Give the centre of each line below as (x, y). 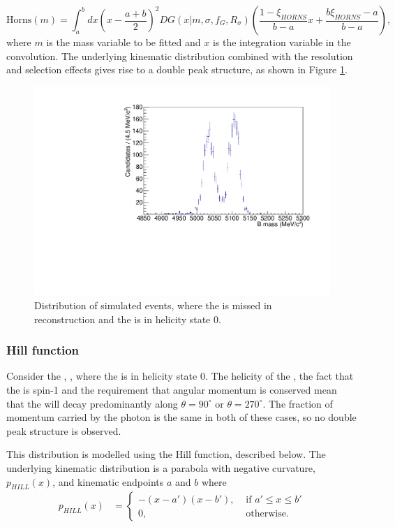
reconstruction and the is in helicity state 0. (128, 319)
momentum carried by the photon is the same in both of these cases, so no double (181, 417)
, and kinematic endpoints (108, 481)
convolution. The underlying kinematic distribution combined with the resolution (180, 55)
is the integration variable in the (282, 42)
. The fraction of (298, 403)
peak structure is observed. (64, 430)
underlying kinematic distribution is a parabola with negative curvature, (161, 468)
